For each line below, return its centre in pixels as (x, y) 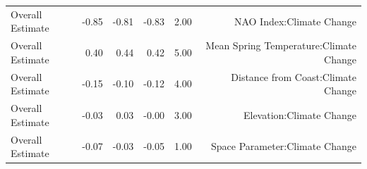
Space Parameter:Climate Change (284, 146)
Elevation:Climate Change (300, 114)
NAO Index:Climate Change (295, 21)
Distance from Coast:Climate (294, 76)
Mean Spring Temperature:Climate (281, 45)
